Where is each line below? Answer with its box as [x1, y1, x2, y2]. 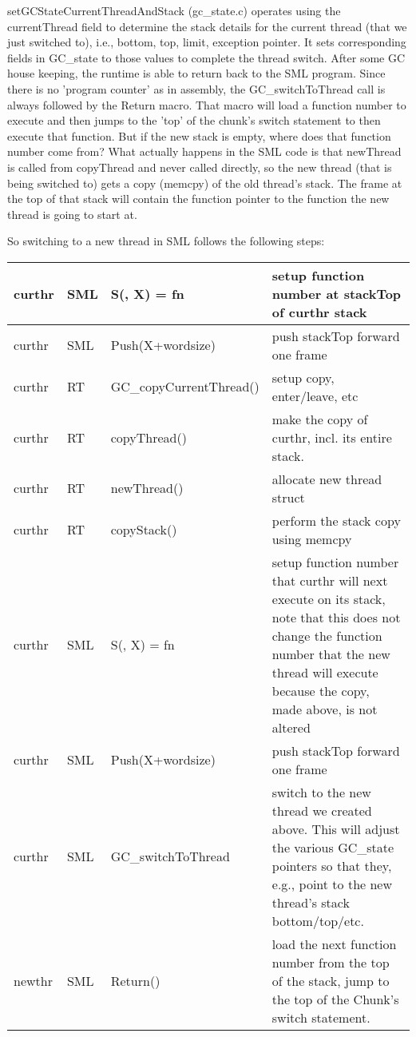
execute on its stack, [271, 589, 386, 608]
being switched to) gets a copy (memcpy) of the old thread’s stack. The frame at [7, 174, 402, 191]
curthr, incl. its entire [271, 427, 392, 447]
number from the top [271, 952, 390, 971]
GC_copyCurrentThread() [110, 377, 260, 396]
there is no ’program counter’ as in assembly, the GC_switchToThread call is [7, 80, 386, 97]
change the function [271, 626, 382, 645]
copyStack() [110, 520, 177, 539]
